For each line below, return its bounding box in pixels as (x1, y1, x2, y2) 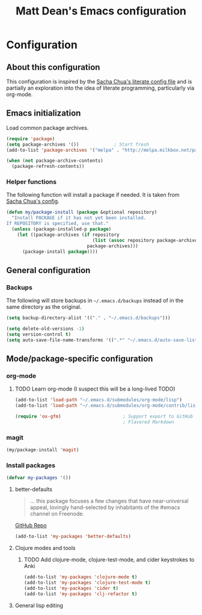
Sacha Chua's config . (6, 197, 60, 205)
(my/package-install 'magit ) (6, 447, 79, 453)
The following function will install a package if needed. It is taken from (6, 191, 180, 199)
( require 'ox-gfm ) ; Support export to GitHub (14, 413, 194, 419)
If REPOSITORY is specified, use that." (6, 221, 109, 227)
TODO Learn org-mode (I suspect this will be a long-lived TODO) (14, 385, 176, 392)
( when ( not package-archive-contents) (6, 158, 103, 164)
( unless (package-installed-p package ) (11, 226, 112, 232)
